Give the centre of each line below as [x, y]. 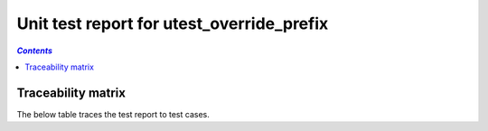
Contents [35, 51]
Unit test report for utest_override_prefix [173, 23]
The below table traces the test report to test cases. [113, 114]
